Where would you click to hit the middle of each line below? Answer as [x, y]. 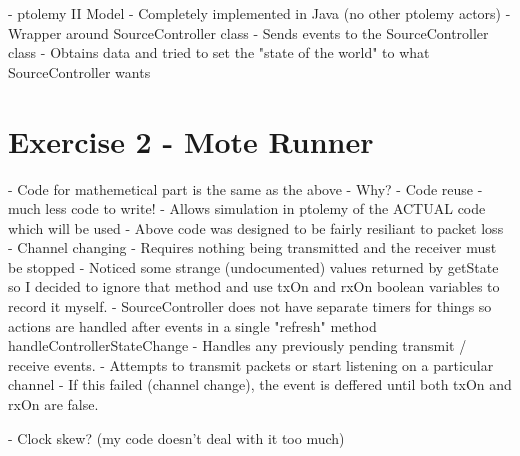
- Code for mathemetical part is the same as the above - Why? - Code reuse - [245, 188]
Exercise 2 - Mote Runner [191, 140]
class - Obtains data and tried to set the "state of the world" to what [219, 52]
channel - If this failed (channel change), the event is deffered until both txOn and [260, 384]
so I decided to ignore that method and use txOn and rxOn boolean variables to [254, 286]
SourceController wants [79, 71]
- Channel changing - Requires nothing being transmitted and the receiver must [252, 247]
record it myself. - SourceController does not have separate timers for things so [250, 306]
